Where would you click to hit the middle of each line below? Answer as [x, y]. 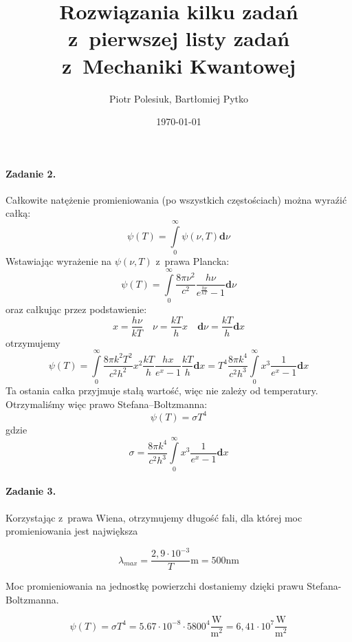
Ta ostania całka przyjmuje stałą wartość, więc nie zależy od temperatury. [162, 390]
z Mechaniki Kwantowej [179, 65]
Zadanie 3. [31, 491]
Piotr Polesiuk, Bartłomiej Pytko [179, 98]
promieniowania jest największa [72, 531]
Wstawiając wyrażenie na [59, 261]
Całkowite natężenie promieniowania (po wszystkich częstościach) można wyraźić [176, 199]
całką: [18, 213]
